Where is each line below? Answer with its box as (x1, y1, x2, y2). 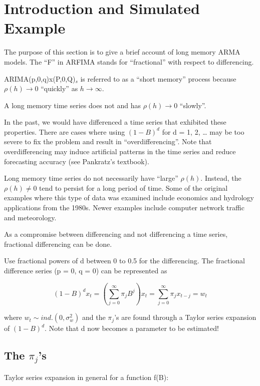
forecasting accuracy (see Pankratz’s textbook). (4, 156, 149, 166)
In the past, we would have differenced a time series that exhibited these (4, 117, 226, 127)
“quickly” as (41, 83, 78, 94)
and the (82, 312, 106, 322)
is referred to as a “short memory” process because (80, 73, 236, 84)
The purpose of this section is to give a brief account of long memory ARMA (4, 47, 240, 57)
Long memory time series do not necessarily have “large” (4, 173, 178, 183)
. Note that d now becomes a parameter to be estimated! (45, 323, 219, 333)
